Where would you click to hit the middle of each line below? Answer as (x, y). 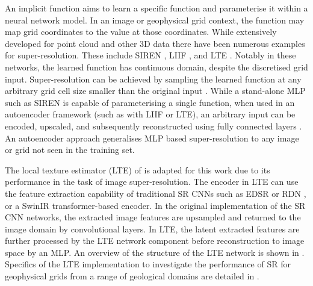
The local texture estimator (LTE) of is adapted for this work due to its (138, 169)
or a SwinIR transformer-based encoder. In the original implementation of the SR (155, 205)
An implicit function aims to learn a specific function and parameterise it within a (156, 8)
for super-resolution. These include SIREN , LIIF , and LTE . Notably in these (150, 55)
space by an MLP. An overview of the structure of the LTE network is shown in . (155, 252)
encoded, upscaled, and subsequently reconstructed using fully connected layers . (153, 126)
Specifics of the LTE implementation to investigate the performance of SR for (148, 264)
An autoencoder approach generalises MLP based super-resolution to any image (152, 138)
